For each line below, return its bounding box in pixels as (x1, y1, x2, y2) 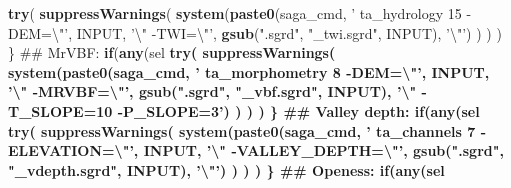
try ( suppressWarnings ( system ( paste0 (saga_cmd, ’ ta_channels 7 (8, 120, 476, 141)
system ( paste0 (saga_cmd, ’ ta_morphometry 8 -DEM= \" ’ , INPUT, (8, 61, 490, 82)
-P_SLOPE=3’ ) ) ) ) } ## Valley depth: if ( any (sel (117, 100, 480, 121)
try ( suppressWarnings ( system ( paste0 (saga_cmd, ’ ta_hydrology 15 (8, 3, 462, 23)
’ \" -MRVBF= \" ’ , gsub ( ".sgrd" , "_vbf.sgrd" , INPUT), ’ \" (8, 81, 417, 102)
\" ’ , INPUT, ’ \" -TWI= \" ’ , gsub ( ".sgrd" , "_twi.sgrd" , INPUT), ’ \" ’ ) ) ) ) (51, 22, 502, 43)
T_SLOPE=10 (8, 100, 113, 121)
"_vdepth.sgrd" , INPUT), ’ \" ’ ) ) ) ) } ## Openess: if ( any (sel (8, 159, 445, 180)
